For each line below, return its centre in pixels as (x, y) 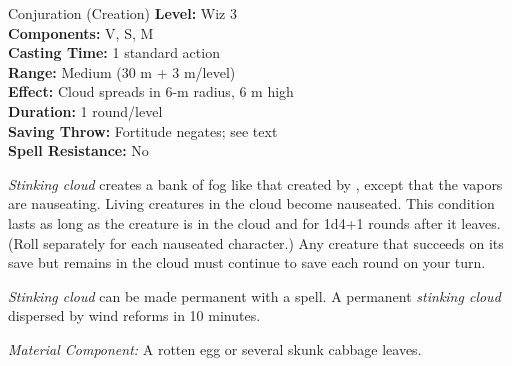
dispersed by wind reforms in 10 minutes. (134, 315)
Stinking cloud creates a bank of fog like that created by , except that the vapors (255, 183)
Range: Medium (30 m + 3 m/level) (122, 71)
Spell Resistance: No (78, 150)
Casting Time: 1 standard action (114, 52)
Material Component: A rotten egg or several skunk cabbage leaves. (215, 348)
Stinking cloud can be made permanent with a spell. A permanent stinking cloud (254, 295)
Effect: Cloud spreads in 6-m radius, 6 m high (151, 91)
